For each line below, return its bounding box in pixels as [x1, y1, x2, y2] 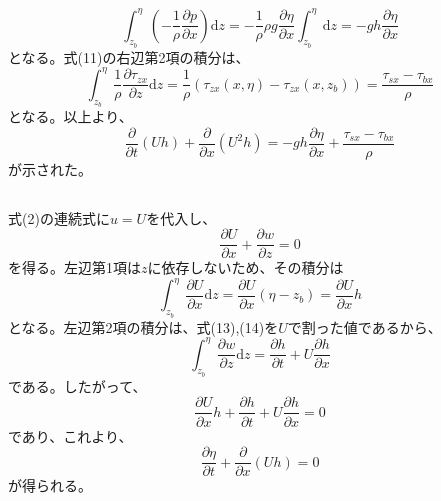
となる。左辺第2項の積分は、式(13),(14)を [8, 316, 279, 337]
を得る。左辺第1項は [8, 257, 141, 278]
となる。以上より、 [8, 106, 133, 126]
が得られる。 [8, 475, 92, 496]
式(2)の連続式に [8, 207, 110, 228]
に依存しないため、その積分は [147, 257, 344, 278]
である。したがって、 [8, 375, 147, 396]
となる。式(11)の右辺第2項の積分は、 [8, 46, 250, 67]
